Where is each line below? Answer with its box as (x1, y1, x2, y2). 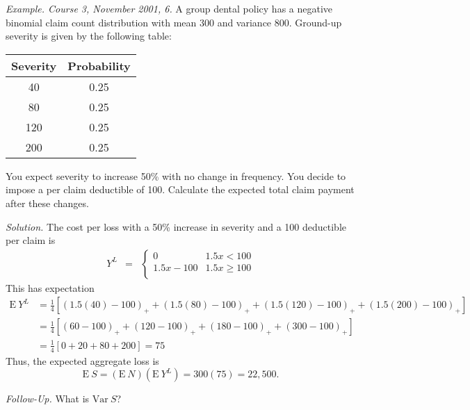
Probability (67, 57, 131, 74)
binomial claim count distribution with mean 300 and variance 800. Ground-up (6, 15, 342, 29)
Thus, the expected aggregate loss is (6, 353, 159, 368)
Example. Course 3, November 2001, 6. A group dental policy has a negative (6, 1, 333, 15)
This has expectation (6, 280, 95, 295)
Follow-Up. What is (6, 391, 90, 406)
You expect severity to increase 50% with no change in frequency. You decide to (6, 168, 346, 183)
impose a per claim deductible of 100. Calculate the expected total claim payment (6, 182, 355, 197)
